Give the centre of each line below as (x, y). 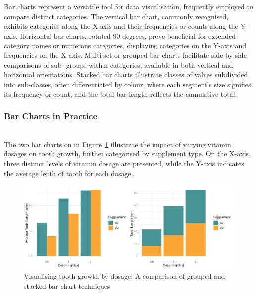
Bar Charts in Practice (51, 116)
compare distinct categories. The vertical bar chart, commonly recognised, (116, 16)
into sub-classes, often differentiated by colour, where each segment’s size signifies (128, 84)
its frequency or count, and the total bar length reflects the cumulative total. (121, 94)
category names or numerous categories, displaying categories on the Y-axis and (125, 45)
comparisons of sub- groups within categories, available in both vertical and (119, 65)
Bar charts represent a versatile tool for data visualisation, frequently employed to (128, 6)
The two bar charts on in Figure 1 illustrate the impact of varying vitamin (118, 144)
